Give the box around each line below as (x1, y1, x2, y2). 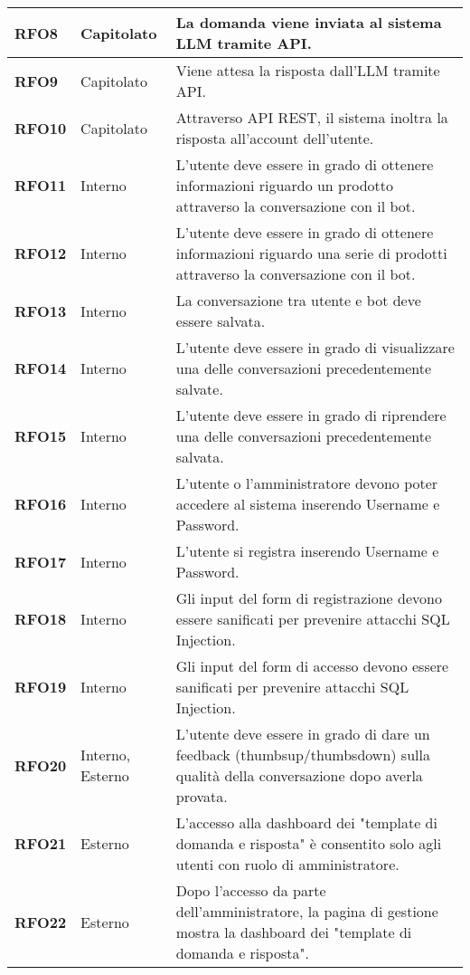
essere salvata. (175, 311, 266, 331)
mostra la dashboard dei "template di (175, 922, 412, 942)
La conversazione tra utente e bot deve (175, 290, 421, 311)
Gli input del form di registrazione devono (175, 588, 442, 608)
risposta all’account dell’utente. (175, 128, 374, 148)
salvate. (175, 378, 223, 399)
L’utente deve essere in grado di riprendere (175, 405, 446, 425)
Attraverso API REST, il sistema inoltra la (175, 107, 448, 128)
